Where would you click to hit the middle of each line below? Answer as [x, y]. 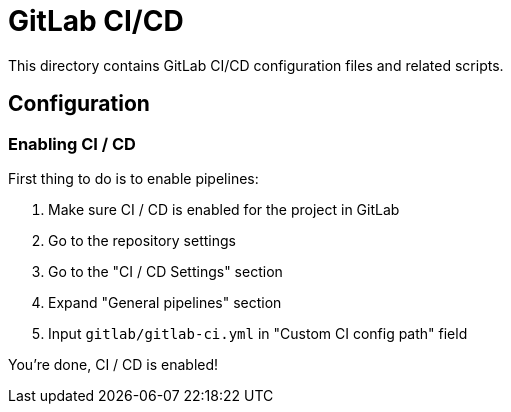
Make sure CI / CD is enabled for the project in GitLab [224, 209]
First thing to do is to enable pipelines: [133, 178]
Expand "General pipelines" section [165, 302]
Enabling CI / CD [72, 143]
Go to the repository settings [142, 240]
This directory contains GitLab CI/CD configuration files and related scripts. [256, 65]
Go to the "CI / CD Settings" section [165, 271]
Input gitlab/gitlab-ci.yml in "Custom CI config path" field [258, 333]
